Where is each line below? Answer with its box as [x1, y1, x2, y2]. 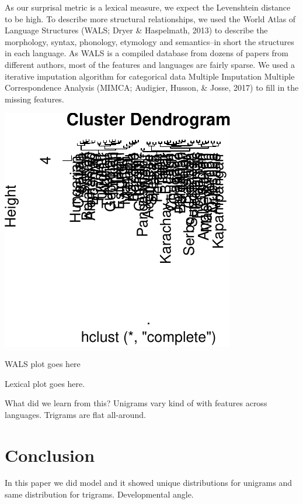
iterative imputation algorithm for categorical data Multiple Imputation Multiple [5, 70, 295, 82]
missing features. [5, 92, 64, 105]
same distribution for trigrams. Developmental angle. [5, 488, 194, 500]
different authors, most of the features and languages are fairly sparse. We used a [5, 58, 295, 70]
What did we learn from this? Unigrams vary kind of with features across [5, 397, 267, 409]
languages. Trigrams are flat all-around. [5, 408, 146, 420]
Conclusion [5, 443, 95, 467]
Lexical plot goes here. [5, 377, 85, 389]
